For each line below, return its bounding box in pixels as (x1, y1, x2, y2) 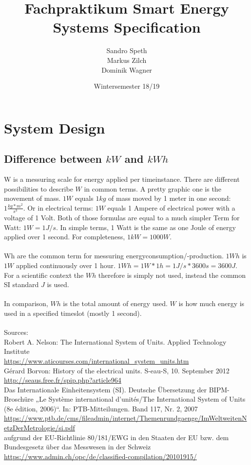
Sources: (4, 327, 28, 337)
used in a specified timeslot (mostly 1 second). (4, 308, 142, 318)
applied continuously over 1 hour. (16, 260, 116, 270)
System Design (4, 117, 105, 137)
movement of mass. (4, 193, 61, 203)
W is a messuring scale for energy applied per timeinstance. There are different (4, 174, 240, 184)
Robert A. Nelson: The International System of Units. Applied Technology (4, 336, 227, 347)
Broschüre (4, 394, 34, 404)
